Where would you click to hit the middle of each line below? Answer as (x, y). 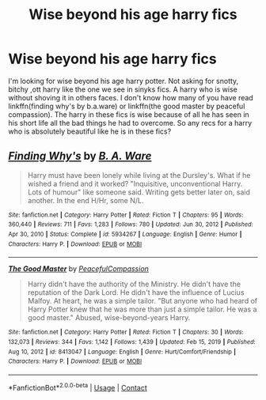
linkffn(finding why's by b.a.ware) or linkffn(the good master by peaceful (127, 106)
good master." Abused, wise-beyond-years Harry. (109, 318)
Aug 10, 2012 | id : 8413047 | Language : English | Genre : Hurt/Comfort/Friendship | (122, 352)
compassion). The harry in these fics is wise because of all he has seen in (129, 114)
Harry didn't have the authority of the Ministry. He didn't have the (134, 284)
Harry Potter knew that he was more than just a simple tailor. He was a (142, 309)
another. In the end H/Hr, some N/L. (85, 200)
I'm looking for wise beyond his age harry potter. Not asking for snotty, (123, 81)
